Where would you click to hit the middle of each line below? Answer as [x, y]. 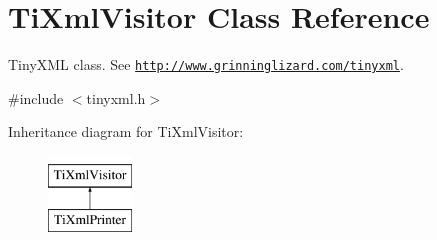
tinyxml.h [116, 97]
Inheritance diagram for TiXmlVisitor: [126, 131]
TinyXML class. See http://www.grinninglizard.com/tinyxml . [206, 64]
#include [36, 97]
